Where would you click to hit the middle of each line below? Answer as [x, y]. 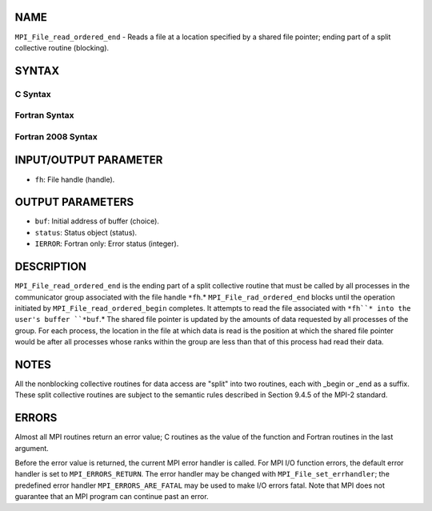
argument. [32, 448]
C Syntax [33, 94]
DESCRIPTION [51, 267]
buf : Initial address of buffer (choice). [97, 221]
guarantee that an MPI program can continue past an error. [112, 497]
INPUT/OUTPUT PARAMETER [89, 160]
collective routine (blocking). [62, 47]
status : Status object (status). [86, 232]
